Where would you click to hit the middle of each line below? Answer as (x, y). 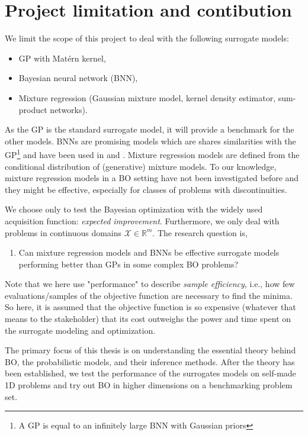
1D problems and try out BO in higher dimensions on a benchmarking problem (149, 385)
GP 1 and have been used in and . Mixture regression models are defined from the (152, 154)
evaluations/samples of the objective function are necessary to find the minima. (149, 295)
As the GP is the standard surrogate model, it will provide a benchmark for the (150, 129)
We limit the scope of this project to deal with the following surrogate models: (147, 38)
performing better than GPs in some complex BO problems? (129, 264)
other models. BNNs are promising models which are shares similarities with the (150, 141)
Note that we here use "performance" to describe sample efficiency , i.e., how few (150, 284)
